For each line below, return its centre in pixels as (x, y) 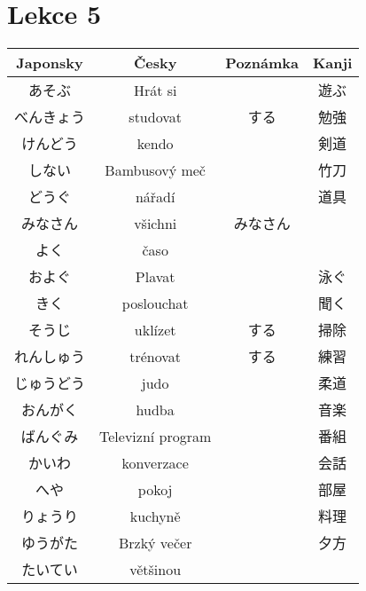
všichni (156, 223)
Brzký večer (155, 542)
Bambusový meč (155, 169)
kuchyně (155, 516)
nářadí (155, 196)
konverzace (155, 462)
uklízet (155, 329)
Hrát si (155, 90)
